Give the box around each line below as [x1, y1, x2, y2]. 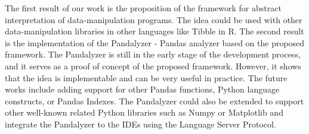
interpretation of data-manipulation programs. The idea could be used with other [5, 13, 302, 25]
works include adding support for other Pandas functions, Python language [5, 83, 280, 95]
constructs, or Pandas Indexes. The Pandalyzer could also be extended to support [5, 94, 304, 107]
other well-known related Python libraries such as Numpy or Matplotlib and [5, 106, 283, 119]
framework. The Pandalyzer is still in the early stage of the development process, [5, 48, 301, 60]
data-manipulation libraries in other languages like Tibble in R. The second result [5, 25, 304, 37]
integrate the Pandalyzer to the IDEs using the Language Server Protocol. [5, 117, 276, 130]
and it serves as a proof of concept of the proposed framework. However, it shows [5, 59, 301, 72]
